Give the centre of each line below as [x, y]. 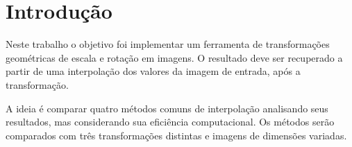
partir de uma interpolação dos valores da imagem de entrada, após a [153, 71]
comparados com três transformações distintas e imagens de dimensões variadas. [176, 135]
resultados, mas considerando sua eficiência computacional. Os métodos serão [170, 122]
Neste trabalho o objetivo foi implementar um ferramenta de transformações [168, 44]
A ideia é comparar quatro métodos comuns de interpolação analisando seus [167, 108]
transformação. [37, 84]
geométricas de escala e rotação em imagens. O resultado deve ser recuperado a [174, 57]
